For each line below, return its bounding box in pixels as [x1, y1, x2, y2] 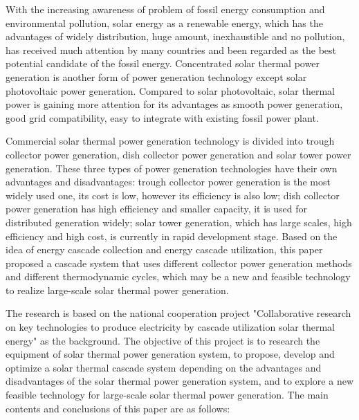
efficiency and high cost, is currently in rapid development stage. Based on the [6, 228, 338, 243]
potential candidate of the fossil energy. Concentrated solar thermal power [6, 56, 320, 71]
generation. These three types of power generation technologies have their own [6, 161, 338, 175]
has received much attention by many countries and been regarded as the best [6, 42, 336, 57]
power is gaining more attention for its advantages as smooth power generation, [6, 97, 343, 111]
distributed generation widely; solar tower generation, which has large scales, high [6, 214, 352, 229]
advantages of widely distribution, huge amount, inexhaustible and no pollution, [6, 29, 345, 44]
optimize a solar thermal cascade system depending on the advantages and [6, 360, 322, 374]
